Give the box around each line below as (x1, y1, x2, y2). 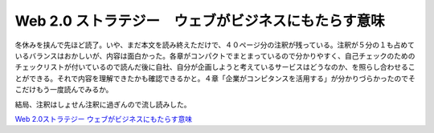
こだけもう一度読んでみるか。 (14, 85, 113, 95)
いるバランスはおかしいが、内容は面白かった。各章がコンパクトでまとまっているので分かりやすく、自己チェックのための (14, 50, 416, 60)
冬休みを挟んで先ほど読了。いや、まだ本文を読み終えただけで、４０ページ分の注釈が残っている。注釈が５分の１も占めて (14, 40, 416, 50)
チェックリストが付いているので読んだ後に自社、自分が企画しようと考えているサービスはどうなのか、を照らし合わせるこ (14, 62, 416, 72)
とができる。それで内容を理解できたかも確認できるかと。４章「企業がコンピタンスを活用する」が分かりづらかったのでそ (14, 73, 416, 83)
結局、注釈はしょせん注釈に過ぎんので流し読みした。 (14, 99, 191, 109)
